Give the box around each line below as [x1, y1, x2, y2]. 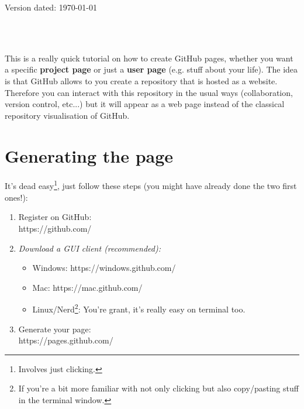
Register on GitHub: [18, 211, 92, 223]
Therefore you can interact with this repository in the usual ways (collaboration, [5, 86, 293, 98]
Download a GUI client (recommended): [18, 242, 161, 254]
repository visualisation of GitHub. [5, 109, 130, 121]
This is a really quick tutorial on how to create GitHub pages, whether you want [5, 51, 293, 64]
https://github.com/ [18, 222, 92, 234]
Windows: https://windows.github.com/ [32, 262, 176, 274]
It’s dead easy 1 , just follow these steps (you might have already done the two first [5, 178, 297, 192]
